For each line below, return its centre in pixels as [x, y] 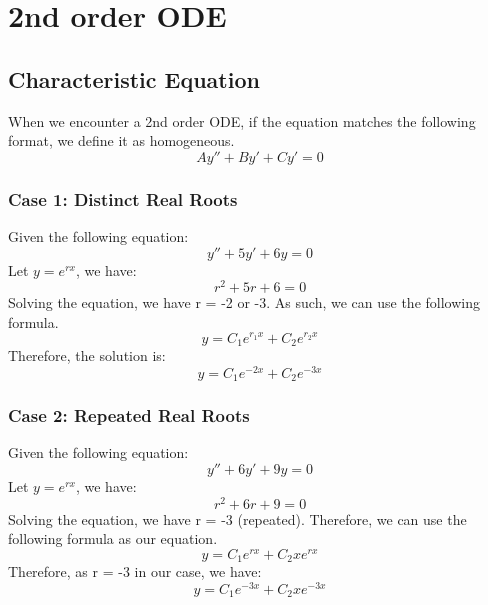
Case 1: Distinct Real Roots [123, 198]
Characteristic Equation [134, 78]
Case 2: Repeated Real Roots [129, 415]
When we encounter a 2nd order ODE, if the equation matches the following [242, 120]
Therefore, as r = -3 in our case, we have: [135, 571]
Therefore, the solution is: [87, 354]
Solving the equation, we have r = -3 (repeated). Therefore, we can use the [237, 518]
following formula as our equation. [113, 538]
